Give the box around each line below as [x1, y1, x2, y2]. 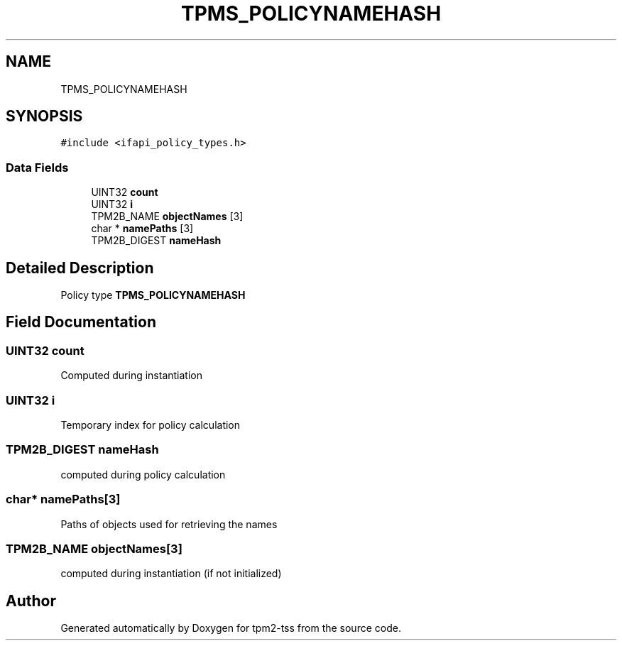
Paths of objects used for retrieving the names [60, 518, 278, 530]
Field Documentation [6, 313, 156, 332]
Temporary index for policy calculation [60, 419, 241, 431]
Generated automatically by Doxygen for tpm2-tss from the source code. [60, 622, 401, 635]
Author [6, 591, 56, 610]
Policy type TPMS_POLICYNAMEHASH [60, 289, 246, 302]
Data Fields [6, 160, 69, 175]
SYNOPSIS [6, 107, 83, 126]
